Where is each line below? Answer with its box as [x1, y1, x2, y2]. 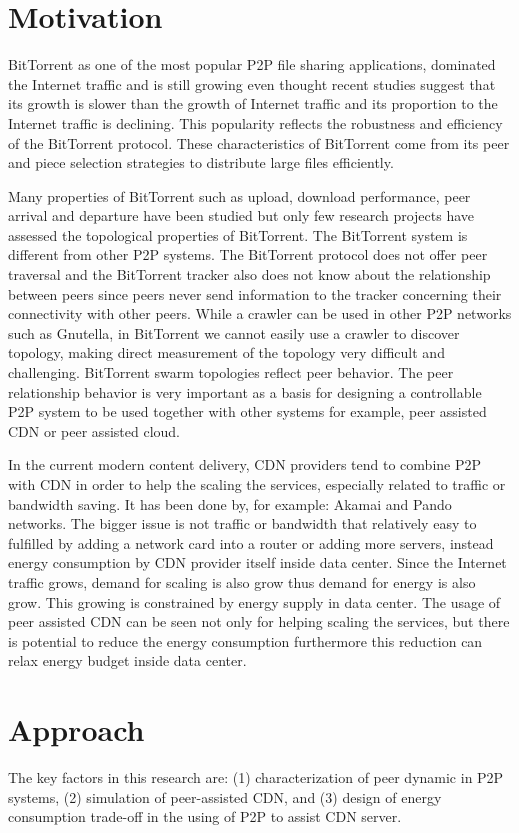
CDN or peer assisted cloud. [8, 420, 180, 441]
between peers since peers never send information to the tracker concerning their [8, 283, 502, 304]
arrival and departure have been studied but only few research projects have [8, 205, 475, 226]
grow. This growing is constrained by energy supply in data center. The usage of [8, 591, 501, 612]
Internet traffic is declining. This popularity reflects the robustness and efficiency [8, 112, 503, 133]
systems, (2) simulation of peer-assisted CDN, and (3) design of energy [8, 786, 442, 807]
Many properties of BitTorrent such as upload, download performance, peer [8, 185, 471, 206]
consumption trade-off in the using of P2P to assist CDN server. [8, 806, 402, 827]
